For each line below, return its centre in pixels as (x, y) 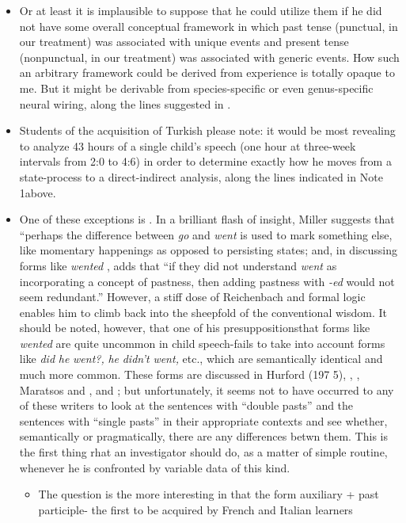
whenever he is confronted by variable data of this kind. (155, 467)
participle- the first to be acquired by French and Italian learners (195, 509)
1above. (38, 192)
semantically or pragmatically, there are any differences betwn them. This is (203, 436)
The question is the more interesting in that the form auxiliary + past (209, 494)
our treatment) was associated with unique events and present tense (184, 42)
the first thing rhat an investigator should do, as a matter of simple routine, (203, 452)
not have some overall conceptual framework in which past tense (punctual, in (209, 26)
